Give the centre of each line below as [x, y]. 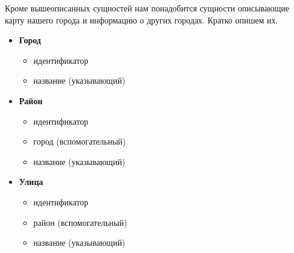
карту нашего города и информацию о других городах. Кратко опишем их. [142, 20]
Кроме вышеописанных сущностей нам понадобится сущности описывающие [147, 8]
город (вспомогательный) [80, 141]
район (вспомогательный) [80, 222]
